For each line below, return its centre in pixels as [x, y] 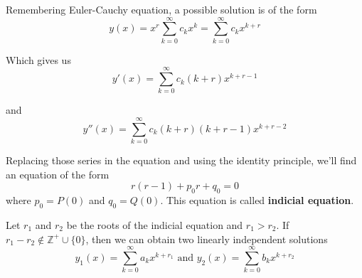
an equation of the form [58, 174]
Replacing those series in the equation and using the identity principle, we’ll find [181, 160]
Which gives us [38, 59]
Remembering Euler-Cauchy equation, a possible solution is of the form [161, 9]
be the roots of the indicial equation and [155, 224]
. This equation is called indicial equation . [257, 200]
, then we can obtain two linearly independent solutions [207, 239]
